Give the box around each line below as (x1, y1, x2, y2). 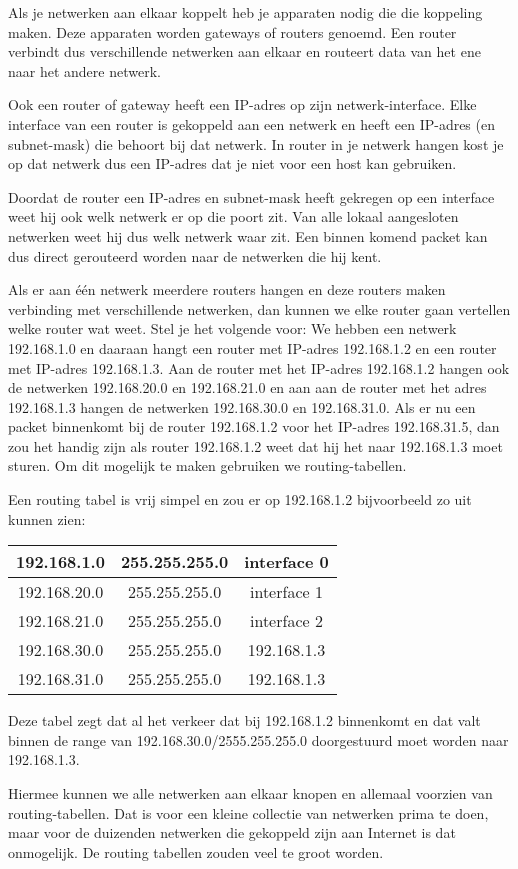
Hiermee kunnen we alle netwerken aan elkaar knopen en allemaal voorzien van (8, 783, 493, 804)
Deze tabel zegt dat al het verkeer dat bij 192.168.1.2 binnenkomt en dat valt (8, 710, 481, 731)
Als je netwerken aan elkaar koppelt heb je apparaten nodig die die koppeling (8, 2, 483, 22)
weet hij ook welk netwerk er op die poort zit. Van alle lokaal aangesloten (8, 206, 459, 227)
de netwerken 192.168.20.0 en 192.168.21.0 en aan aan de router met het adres (8, 377, 487, 398)
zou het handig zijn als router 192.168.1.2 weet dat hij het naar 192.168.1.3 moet (8, 435, 503, 456)
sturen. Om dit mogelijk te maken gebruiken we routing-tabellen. (8, 455, 407, 476)
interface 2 (250, 609, 323, 633)
